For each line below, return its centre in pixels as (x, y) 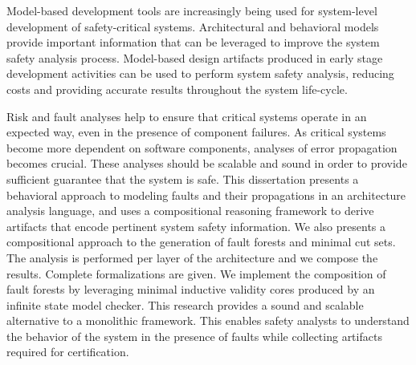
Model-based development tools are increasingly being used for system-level (192, 10)
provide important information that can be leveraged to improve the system (193, 42)
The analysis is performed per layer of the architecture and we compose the (192, 257)
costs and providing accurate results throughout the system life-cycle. (177, 89)
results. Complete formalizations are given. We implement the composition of (196, 273)
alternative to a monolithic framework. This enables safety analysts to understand (208, 320)
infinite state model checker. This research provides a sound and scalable (185, 304)
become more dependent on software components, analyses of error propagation (202, 147)
